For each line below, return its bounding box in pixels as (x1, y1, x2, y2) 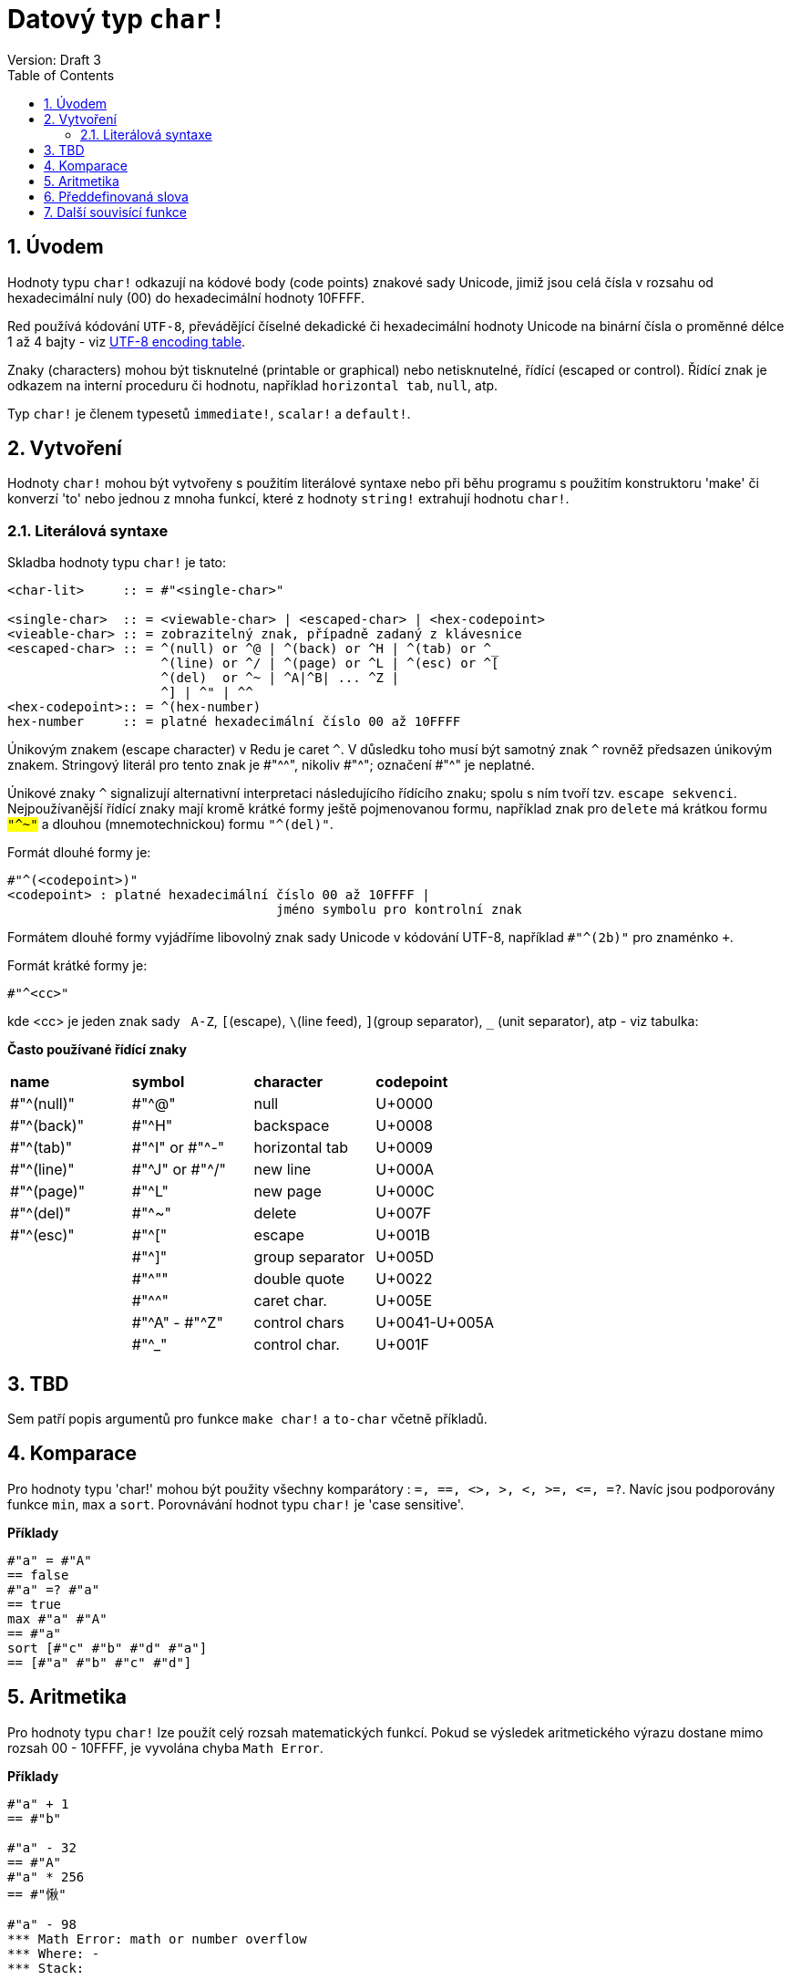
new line (253, 1160, 312, 1179)
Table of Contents (7, 67, 115, 83)
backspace (253, 1116, 330, 1135)
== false (7, 1567, 69, 1582)
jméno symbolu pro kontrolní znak (276, 902, 522, 917)
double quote (253, 1270, 345, 1289)
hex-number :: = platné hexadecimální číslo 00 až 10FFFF (7, 714, 461, 730)
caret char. (253, 1291, 327, 1311)
